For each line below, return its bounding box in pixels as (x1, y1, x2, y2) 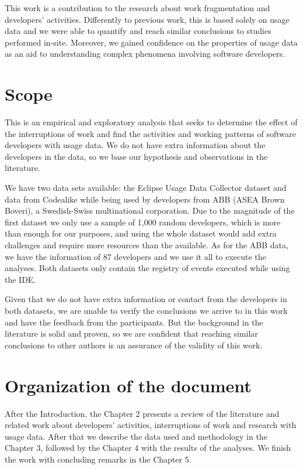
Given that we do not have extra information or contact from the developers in (5, 293, 287, 305)
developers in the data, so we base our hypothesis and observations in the (5, 150, 268, 162)
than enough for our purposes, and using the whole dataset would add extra (5, 227, 277, 239)
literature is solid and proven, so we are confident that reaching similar (5, 327, 258, 340)
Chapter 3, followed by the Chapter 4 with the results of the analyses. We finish (5, 441, 291, 454)
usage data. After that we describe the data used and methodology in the (5, 430, 267, 442)
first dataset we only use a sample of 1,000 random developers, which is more (5, 215, 281, 228)
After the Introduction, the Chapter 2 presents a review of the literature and (5, 407, 280, 419)
